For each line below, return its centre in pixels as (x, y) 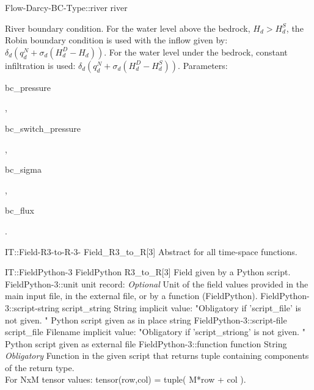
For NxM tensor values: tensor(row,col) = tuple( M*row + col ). (126, 379)
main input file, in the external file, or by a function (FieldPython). (131, 296)
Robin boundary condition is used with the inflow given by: (116, 40)
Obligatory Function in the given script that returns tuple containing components (157, 356)
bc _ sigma (23, 169)
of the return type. (40, 367)
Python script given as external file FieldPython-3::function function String (146, 343)
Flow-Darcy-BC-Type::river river (66, 7)
